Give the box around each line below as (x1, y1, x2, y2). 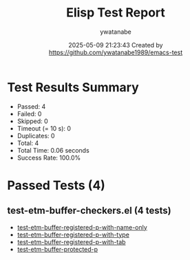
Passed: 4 (17, 102, 46, 111)
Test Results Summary (7, 79, 139, 95)
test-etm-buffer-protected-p (17, 245, 98, 253)
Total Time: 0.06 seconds (17, 146, 89, 154)
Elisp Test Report (66, 5, 165, 21)
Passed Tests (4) (7, 177, 105, 193)
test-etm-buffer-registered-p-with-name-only (17, 223, 148, 231)
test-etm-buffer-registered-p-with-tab (17, 237, 126, 246)
